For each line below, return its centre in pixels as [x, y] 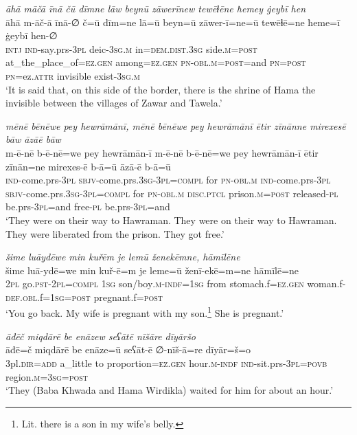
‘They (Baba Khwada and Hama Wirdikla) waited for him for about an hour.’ [170, 390]
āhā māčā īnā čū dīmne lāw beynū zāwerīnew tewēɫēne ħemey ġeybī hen [156, 8]
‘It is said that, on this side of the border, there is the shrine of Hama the [161, 89]
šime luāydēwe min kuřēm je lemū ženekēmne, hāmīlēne [123, 257]
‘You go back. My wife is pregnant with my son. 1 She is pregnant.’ [145, 312]
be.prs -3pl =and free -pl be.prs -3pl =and [88, 207]
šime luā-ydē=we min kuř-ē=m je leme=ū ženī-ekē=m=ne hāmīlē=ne [152, 270]
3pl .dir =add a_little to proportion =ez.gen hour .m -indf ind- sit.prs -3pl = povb [166, 362]
